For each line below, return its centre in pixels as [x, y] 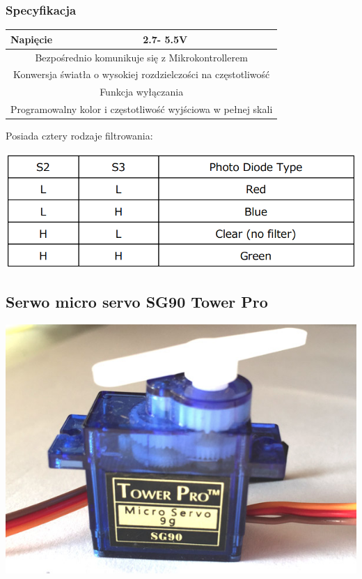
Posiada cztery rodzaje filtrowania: [79, 136]
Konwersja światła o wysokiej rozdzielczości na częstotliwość [141, 74]
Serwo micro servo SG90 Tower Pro [137, 302]
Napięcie [32, 39]
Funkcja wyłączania [142, 92]
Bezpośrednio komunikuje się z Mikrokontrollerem [141, 57]
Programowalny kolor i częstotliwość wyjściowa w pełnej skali [142, 109]
